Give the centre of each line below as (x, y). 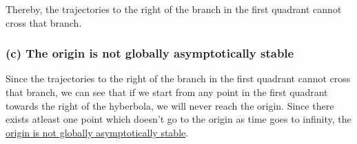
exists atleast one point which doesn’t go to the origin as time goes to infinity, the (178, 119)
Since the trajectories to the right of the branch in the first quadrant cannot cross (178, 79)
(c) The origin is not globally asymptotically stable (150, 53)
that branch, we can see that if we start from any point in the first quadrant (167, 92)
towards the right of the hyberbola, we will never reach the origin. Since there (170, 105)
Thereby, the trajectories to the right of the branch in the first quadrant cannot (174, 9)
